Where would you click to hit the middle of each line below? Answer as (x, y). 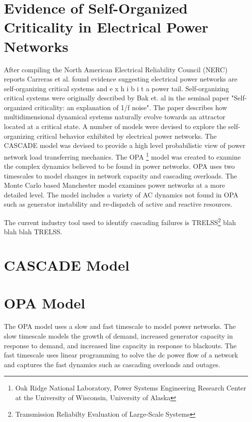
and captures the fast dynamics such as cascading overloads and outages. (112, 364)
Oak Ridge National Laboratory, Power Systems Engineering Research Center (131, 388)
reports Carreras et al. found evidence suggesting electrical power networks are (121, 79)
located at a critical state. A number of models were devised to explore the (115, 126)
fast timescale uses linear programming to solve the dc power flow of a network (121, 355)
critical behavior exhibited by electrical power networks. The (126, 136)
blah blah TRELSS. (33, 232)
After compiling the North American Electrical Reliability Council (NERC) (116, 69)
